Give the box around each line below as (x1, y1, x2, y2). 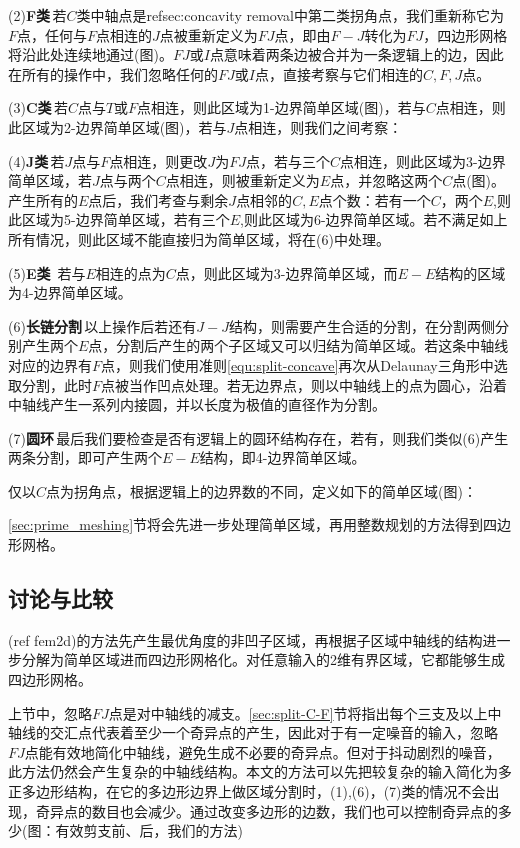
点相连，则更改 (109, 150, 208, 171)
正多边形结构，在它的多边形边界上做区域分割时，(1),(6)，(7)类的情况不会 (8, 781, 486, 802)
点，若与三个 (245, 150, 330, 171)
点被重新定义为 (159, 24, 258, 45)
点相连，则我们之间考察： (234, 116, 403, 137)
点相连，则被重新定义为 (165, 170, 320, 191)
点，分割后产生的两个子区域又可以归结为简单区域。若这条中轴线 (88, 335, 509, 356)
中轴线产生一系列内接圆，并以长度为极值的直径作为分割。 (8, 394, 386, 415)
